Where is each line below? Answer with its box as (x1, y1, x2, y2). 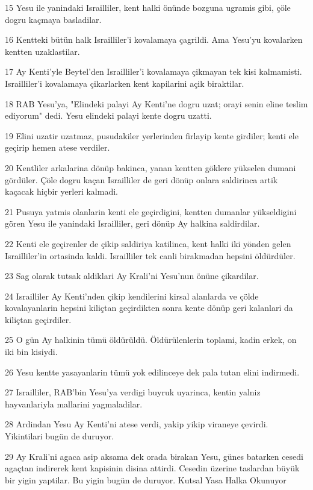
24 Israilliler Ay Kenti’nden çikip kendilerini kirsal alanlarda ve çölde (5, 289, 259, 302)
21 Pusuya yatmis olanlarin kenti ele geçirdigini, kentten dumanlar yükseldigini (5, 205, 297, 218)
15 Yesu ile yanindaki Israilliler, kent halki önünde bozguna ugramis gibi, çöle (5, 1, 291, 13)
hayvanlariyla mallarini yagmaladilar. (5, 397, 143, 410)
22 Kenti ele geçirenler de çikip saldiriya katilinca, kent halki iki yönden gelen (5, 237, 291, 250)
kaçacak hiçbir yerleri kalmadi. (5, 185, 118, 198)
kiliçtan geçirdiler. (5, 313, 72, 325)
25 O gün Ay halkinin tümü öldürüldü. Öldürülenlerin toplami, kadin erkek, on (5, 333, 297, 346)
